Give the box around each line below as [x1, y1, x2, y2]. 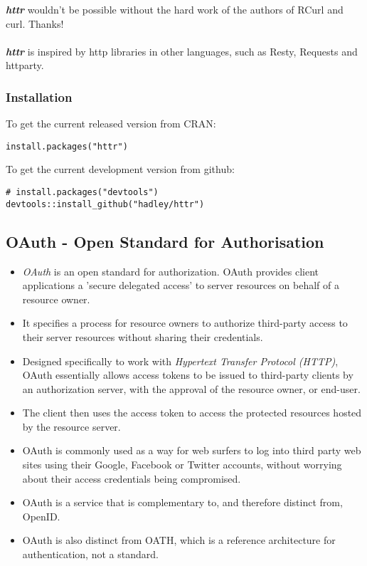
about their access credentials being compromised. [22, 471, 241, 486]
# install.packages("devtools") [6, 187, 159, 198]
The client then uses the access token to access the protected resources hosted [22, 405, 362, 420]
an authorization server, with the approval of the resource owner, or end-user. [22, 381, 361, 396]
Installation [6, 88, 73, 105]
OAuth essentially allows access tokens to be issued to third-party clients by [22, 367, 353, 382]
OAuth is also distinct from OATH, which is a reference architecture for [22, 533, 336, 547]
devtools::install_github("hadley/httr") [6, 199, 205, 209]
